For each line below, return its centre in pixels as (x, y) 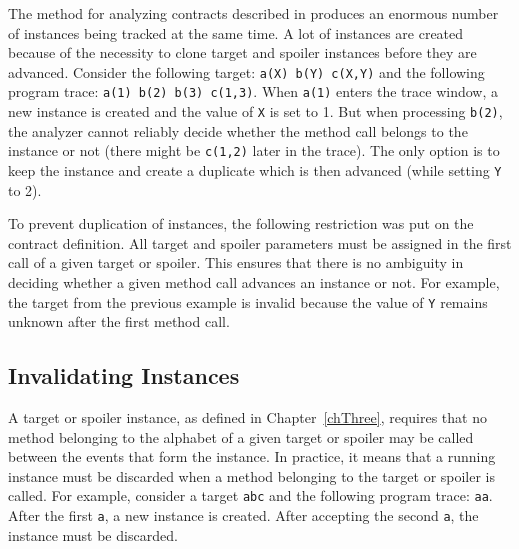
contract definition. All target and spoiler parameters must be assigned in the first (260, 242)
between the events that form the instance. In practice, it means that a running (252, 456)
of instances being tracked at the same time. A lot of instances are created (236, 32)
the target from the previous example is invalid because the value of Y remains (248, 301)
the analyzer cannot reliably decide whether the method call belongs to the (238, 130)
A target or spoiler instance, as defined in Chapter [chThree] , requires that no (247, 417)
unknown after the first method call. (119, 321)
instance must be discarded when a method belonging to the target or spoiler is (252, 475)
